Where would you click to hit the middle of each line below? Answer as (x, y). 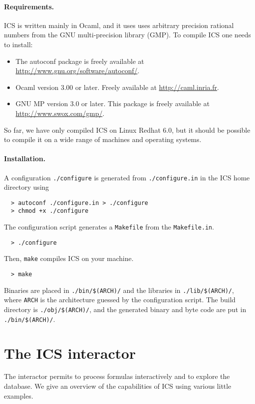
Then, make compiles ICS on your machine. (69, 258)
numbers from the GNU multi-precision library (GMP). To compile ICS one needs (127, 35)
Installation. (25, 159)
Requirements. (29, 6)
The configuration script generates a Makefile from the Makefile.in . (109, 227)
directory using (27, 187)
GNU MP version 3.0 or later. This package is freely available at (113, 103)
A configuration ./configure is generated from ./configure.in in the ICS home (127, 177)
